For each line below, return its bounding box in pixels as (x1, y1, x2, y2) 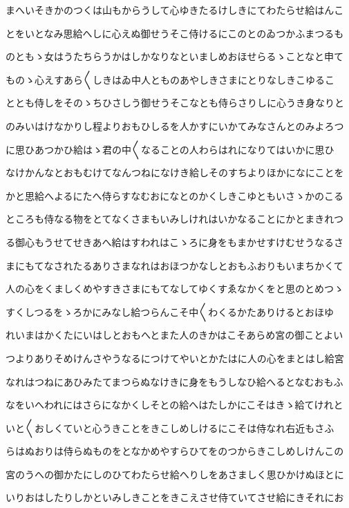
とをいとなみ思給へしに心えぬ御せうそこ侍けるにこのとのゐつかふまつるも (6, 26, 344, 40)
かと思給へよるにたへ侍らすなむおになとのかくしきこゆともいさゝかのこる (6, 188, 343, 203)
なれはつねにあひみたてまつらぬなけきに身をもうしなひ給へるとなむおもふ (6, 374, 343, 388)
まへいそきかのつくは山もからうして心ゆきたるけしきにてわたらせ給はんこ (6, 3, 344, 17)
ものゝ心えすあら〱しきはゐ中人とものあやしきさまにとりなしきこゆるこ (6, 72, 334, 86)
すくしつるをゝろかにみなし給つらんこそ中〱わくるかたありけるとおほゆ (6, 304, 334, 319)
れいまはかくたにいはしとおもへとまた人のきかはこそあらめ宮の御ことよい (6, 328, 343, 342)
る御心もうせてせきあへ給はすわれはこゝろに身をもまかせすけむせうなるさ (6, 234, 343, 249)
